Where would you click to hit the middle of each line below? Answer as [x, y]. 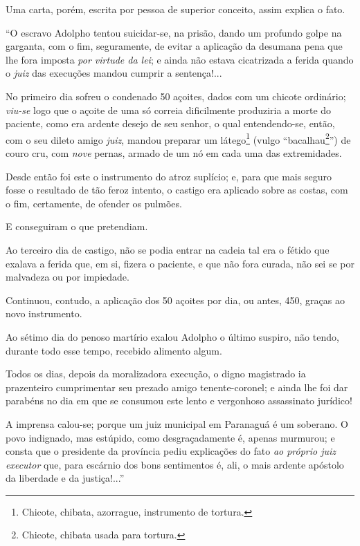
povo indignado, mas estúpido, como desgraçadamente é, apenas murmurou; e [170, 437]
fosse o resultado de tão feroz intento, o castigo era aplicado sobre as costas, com [177, 190]
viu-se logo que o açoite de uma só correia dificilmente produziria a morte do [169, 110]
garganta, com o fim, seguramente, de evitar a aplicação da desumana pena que [174, 46]
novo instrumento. [44, 313]
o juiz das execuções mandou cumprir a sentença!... [114, 73]
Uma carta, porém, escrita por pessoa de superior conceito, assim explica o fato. [175, 9]
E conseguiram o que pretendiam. [77, 226]
